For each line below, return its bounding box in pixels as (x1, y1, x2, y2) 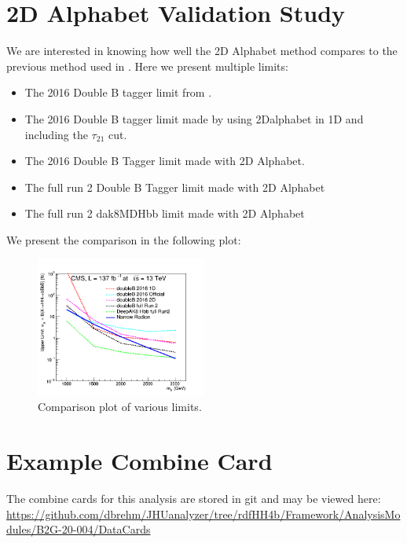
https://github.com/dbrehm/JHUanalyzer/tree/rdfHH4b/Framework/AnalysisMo (6, 505, 401, 522)
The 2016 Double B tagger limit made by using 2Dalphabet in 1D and (24, 110, 364, 127)
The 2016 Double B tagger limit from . (24, 84, 212, 101)
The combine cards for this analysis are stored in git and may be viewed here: (6, 490, 381, 506)
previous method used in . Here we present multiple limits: (6, 57, 288, 74)
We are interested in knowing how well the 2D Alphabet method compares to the (6, 42, 398, 59)
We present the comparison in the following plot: (6, 231, 241, 248)
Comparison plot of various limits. (38, 398, 202, 415)
